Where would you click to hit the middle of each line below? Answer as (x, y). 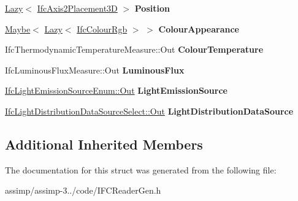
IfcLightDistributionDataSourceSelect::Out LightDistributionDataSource (149, 111)
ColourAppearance (199, 28)
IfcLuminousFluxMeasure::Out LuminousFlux (95, 70)
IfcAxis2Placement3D (77, 8)
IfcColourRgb (102, 28)
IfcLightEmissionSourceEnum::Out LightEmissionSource (116, 90)
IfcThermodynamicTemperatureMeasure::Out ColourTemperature (134, 49)
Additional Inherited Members (104, 144)
